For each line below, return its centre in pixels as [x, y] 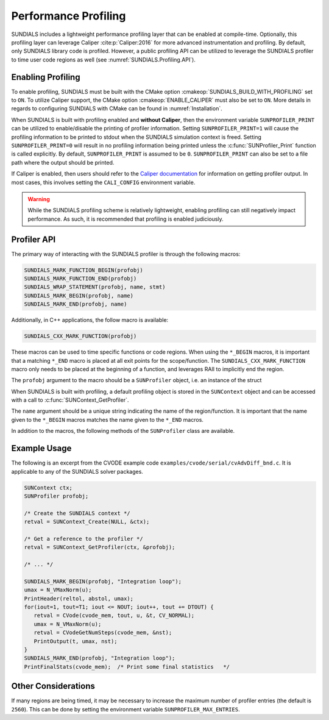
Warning [39, 199]
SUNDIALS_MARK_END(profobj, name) [76, 304]
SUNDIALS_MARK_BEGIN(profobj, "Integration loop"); [103, 581]
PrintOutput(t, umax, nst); [76, 641]
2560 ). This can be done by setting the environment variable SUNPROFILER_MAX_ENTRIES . [126, 709]
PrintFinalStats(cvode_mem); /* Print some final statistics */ [127, 667]
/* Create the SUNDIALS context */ [77, 513]
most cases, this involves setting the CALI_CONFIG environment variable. [103, 182]
